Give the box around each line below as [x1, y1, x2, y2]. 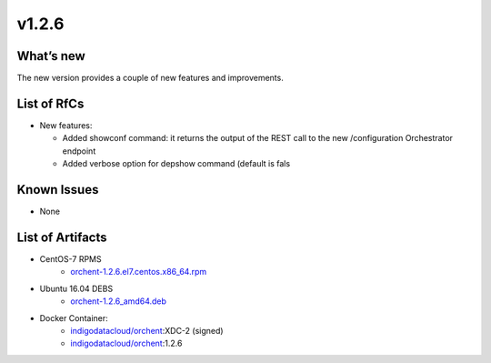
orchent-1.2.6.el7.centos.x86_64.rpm [70, 267, 207, 277]
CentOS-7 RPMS [39, 253, 102, 264]
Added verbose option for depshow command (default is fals [62, 158, 291, 169]
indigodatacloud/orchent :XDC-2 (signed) [70, 325, 224, 336]
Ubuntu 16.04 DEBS [39, 283, 114, 294]
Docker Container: [39, 312, 108, 323]
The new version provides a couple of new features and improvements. [16, 73, 284, 84]
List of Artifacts [16, 229, 108, 245]
